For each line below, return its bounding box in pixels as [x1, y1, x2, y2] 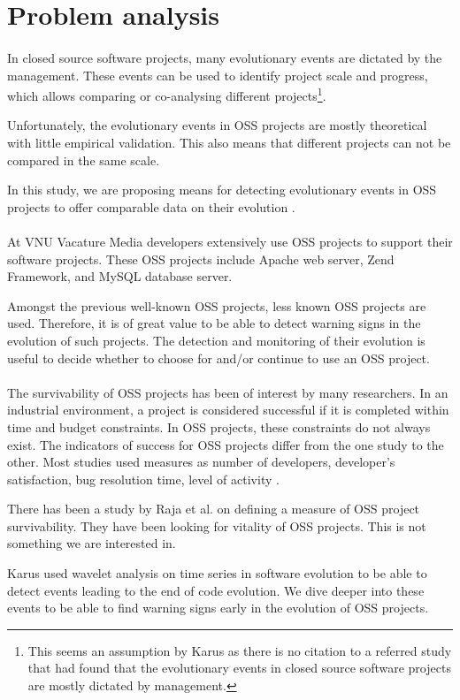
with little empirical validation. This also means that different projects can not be [7, 133, 451, 151]
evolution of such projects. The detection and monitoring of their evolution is [7, 331, 425, 349]
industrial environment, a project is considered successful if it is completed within [7, 400, 449, 419]
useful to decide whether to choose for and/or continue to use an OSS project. [7, 348, 430, 367]
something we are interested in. [7, 534, 176, 552]
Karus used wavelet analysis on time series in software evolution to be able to [7, 564, 427, 582]
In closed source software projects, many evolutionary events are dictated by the [7, 48, 442, 66]
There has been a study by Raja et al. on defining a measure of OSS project [7, 499, 420, 518]
